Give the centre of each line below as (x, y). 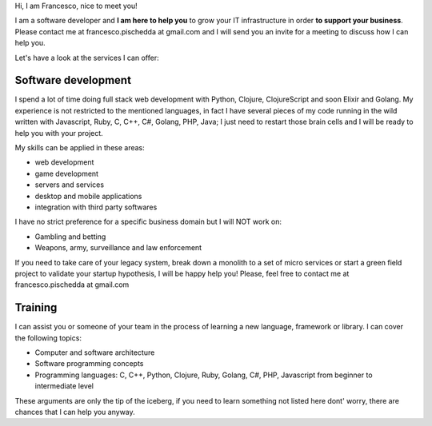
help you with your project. (59, 133)
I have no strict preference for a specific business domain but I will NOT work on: (148, 222)
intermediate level (64, 386)
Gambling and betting (70, 237)
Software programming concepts (89, 364)
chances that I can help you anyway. (75, 412)
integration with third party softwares (96, 207)
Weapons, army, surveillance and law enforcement (118, 248)
